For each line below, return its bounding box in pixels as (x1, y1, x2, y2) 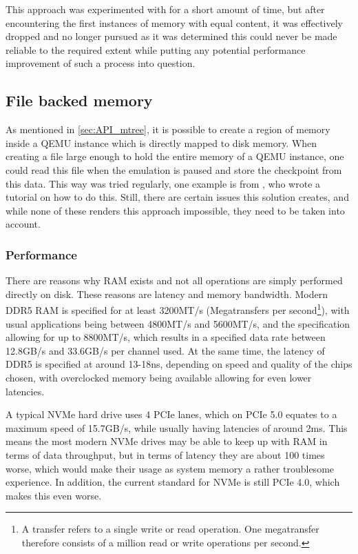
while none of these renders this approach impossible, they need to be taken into (6, 203, 345, 217)
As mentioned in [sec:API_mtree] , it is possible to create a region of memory (6, 122, 330, 137)
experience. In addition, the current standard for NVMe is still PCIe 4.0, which (6, 475, 340, 489)
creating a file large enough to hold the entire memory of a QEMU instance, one (6, 149, 344, 164)
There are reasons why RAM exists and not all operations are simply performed (6, 273, 343, 288)
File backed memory (6, 90, 153, 111)
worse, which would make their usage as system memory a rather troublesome (6, 461, 335, 475)
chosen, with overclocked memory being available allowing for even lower (6, 370, 312, 384)
